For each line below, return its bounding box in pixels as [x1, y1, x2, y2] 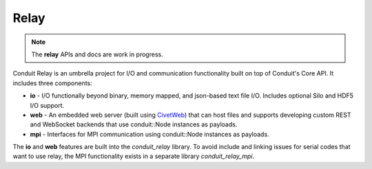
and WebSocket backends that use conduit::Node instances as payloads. [30, 120, 238, 128]
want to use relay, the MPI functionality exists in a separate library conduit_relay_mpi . [12, 152, 255, 161]
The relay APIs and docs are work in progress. [31, 50, 163, 58]
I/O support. [30, 101, 65, 109]
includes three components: [12, 79, 92, 87]
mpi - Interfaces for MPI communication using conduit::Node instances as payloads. [30, 130, 269, 138]
